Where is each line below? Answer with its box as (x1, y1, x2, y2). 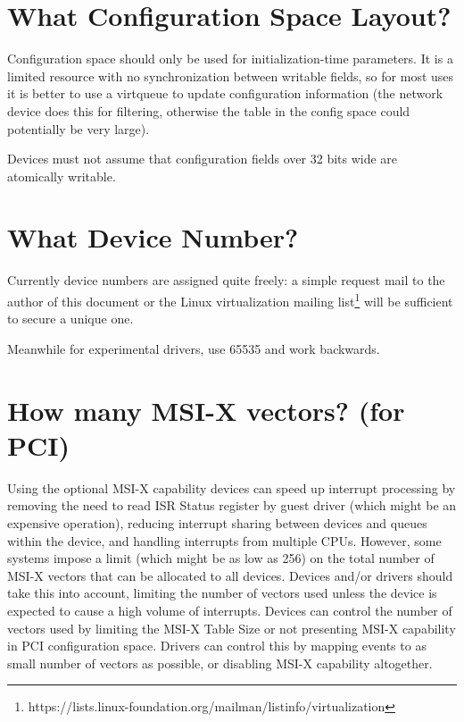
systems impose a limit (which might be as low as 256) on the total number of (7, 549, 435, 567)
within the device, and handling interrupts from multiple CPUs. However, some (7, 531, 442, 550)
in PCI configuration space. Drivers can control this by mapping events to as (7, 636, 427, 655)
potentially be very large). (7, 119, 150, 138)
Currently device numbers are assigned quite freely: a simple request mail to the (7, 271, 445, 290)
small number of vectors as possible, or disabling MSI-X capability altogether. (7, 653, 433, 672)
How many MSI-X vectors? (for (7, 391, 405, 428)
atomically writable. (7, 166, 116, 185)
